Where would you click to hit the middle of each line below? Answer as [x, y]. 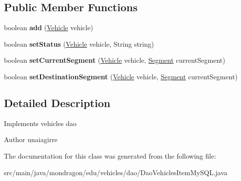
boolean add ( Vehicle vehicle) [49, 27]
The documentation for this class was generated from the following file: [110, 155]
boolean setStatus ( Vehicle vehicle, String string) [79, 44]
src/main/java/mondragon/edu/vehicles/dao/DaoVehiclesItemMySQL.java [116, 172]
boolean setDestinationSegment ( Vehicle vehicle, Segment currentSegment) [121, 76]
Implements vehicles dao [40, 123]
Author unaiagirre [31, 139]
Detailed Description [57, 102]
